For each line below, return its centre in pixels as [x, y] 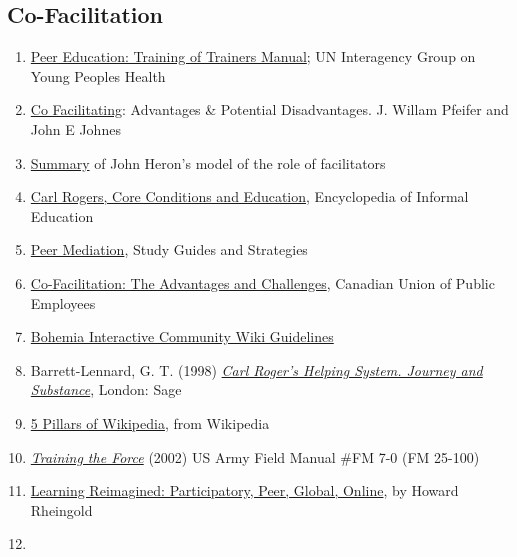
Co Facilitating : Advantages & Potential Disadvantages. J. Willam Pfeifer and [269, 109]
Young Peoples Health [98, 75]
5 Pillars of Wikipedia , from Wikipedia [150, 422]
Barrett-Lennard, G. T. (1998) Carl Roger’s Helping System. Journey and [256, 369]
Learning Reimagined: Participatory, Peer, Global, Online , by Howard [244, 490]
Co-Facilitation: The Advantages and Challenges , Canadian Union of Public [262, 282]
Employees [63, 302]
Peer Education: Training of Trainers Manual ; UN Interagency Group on [253, 56]
